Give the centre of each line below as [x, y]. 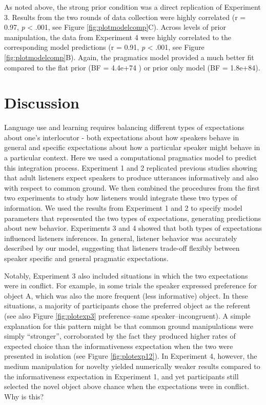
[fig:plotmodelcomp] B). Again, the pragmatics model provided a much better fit [129, 57]
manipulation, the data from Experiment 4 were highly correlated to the [118, 37]
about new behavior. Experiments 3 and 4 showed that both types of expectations [133, 228]
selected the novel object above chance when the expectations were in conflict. [127, 386]
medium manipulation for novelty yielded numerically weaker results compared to [132, 366]
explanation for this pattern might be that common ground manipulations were [129, 326]
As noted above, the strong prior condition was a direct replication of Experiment [132, 7]
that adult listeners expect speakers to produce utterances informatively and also [131, 178]
